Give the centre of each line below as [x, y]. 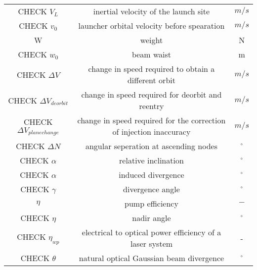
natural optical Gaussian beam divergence [151, 258]
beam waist [151, 54]
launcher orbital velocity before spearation [151, 26]
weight [151, 40]
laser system [151, 243]
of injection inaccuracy [151, 132]
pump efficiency [151, 203]
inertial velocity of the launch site [151, 11]
